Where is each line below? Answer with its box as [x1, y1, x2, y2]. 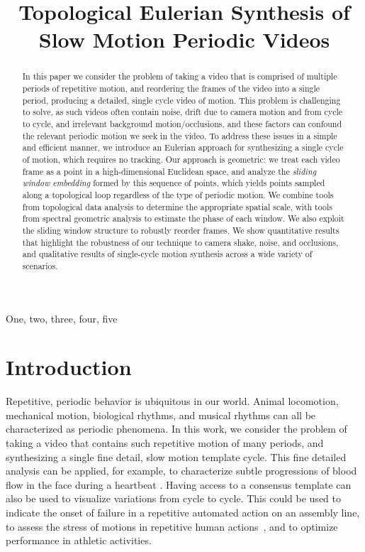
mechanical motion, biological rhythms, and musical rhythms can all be [6, 407, 316, 422]
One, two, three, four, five [6, 310, 118, 325]
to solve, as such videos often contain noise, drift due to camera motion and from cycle [22, 106, 343, 118]
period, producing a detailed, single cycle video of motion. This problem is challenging [22, 94, 341, 106]
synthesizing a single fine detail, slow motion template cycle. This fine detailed [6, 449, 347, 464]
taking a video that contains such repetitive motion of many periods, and [6, 435, 324, 450]
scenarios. [22, 259, 58, 271]
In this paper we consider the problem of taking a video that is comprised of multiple [22, 70, 337, 82]
